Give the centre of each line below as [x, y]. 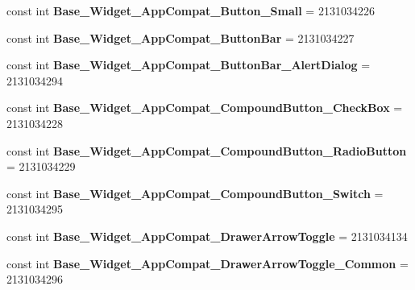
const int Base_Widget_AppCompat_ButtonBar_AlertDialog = [189, 65]
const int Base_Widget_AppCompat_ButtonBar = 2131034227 [181, 37]
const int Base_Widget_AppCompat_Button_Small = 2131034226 [191, 10]
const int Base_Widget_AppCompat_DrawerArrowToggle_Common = [207, 263]
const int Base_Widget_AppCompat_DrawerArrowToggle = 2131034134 [207, 236]
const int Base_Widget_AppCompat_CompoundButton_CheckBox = [205, 108]
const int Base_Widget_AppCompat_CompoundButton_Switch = [195, 193]
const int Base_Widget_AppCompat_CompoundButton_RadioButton [207, 150]
